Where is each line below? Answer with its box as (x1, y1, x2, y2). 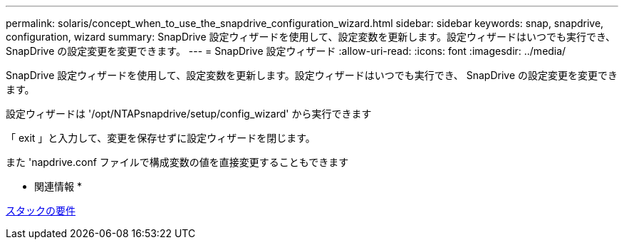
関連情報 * (34, 180, 82, 192)
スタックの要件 (6, 204, 76, 217)
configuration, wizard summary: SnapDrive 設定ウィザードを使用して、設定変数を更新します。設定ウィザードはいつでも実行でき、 (6, 31, 615, 43)
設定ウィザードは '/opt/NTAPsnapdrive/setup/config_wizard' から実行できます (6, 108, 372, 120)
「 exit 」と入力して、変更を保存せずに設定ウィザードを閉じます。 (6, 132, 316, 144)
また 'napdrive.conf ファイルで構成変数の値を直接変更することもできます (6, 156, 349, 168)
